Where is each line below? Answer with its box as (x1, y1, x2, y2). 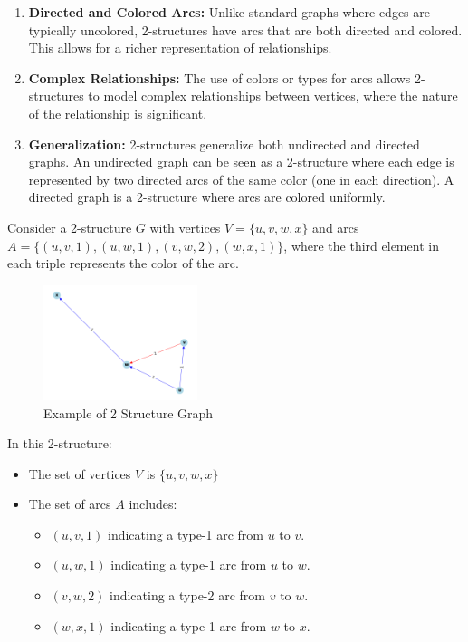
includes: (129, 494, 177, 513)
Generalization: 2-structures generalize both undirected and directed (28, 134, 420, 153)
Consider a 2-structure (7, 217, 132, 236)
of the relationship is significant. (28, 103, 207, 122)
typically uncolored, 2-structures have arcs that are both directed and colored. (28, 20, 463, 39)
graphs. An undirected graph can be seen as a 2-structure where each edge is (28, 152, 454, 171)
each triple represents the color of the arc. (7, 254, 239, 273)
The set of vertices (28, 464, 131, 483)
